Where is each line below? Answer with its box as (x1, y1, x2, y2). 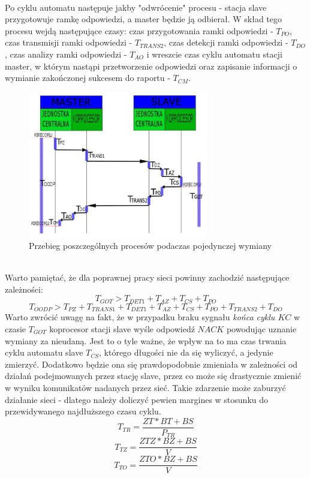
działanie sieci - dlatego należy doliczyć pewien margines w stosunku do (5, 393, 269, 405)
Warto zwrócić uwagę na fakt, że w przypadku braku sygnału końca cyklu (5, 311, 275, 323)
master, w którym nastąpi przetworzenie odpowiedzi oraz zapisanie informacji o (5, 59, 297, 72)
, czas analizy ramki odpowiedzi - (5, 47, 127, 60)
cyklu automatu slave (5, 346, 83, 359)
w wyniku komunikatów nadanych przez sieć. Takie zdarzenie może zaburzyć (5, 381, 286, 393)
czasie (5, 322, 26, 335)
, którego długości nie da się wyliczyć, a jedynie (99, 346, 273, 359)
